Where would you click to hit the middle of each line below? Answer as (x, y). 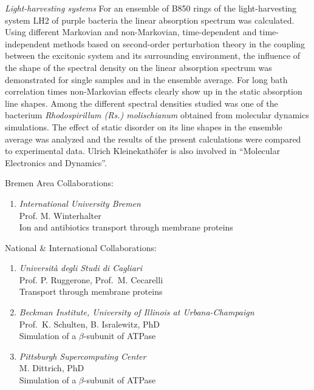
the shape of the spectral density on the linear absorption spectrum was (138, 67)
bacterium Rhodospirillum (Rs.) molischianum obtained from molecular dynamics (157, 115)
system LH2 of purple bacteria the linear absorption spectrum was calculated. (150, 20)
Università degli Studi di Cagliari (81, 268)
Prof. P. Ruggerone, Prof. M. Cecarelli (91, 279)
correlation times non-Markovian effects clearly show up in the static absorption (154, 91)
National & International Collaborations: (81, 247)
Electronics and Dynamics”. (56, 162)
